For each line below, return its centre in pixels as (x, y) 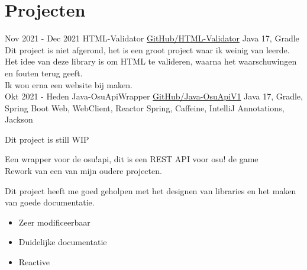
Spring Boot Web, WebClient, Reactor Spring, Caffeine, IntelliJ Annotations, (145, 107)
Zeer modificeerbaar (54, 222)
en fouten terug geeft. (44, 73)
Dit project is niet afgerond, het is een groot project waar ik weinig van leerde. (147, 49)
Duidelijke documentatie (63, 242)
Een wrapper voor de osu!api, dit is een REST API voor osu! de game (132, 159)
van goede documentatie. (50, 202)
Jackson (19, 119)
